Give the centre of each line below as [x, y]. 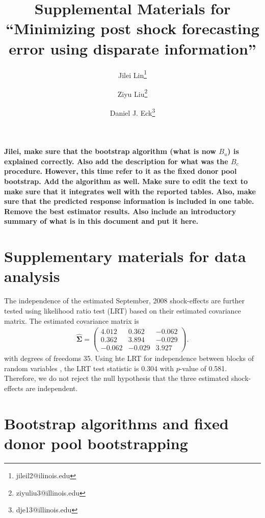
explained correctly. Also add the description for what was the [116, 161]
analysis [32, 276]
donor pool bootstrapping [96, 443]
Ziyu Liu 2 [132, 93]
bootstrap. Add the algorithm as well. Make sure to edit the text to [126, 181]
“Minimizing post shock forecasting [132, 28]
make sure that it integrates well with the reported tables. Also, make [130, 191]
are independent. [52, 388]
